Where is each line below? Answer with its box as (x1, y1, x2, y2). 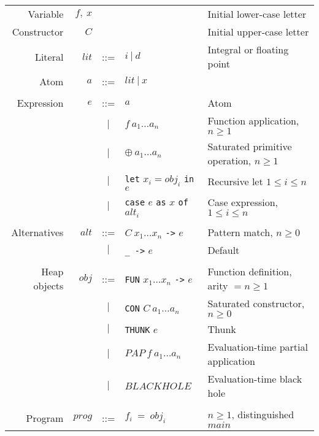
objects (33, 278, 64, 293)
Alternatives (11, 225, 64, 240)
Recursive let (207, 174, 263, 188)
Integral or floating (207, 42, 289, 56)
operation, (207, 153, 252, 167)
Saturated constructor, (207, 296, 305, 311)
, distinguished (231, 407, 294, 422)
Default (207, 243, 240, 258)
